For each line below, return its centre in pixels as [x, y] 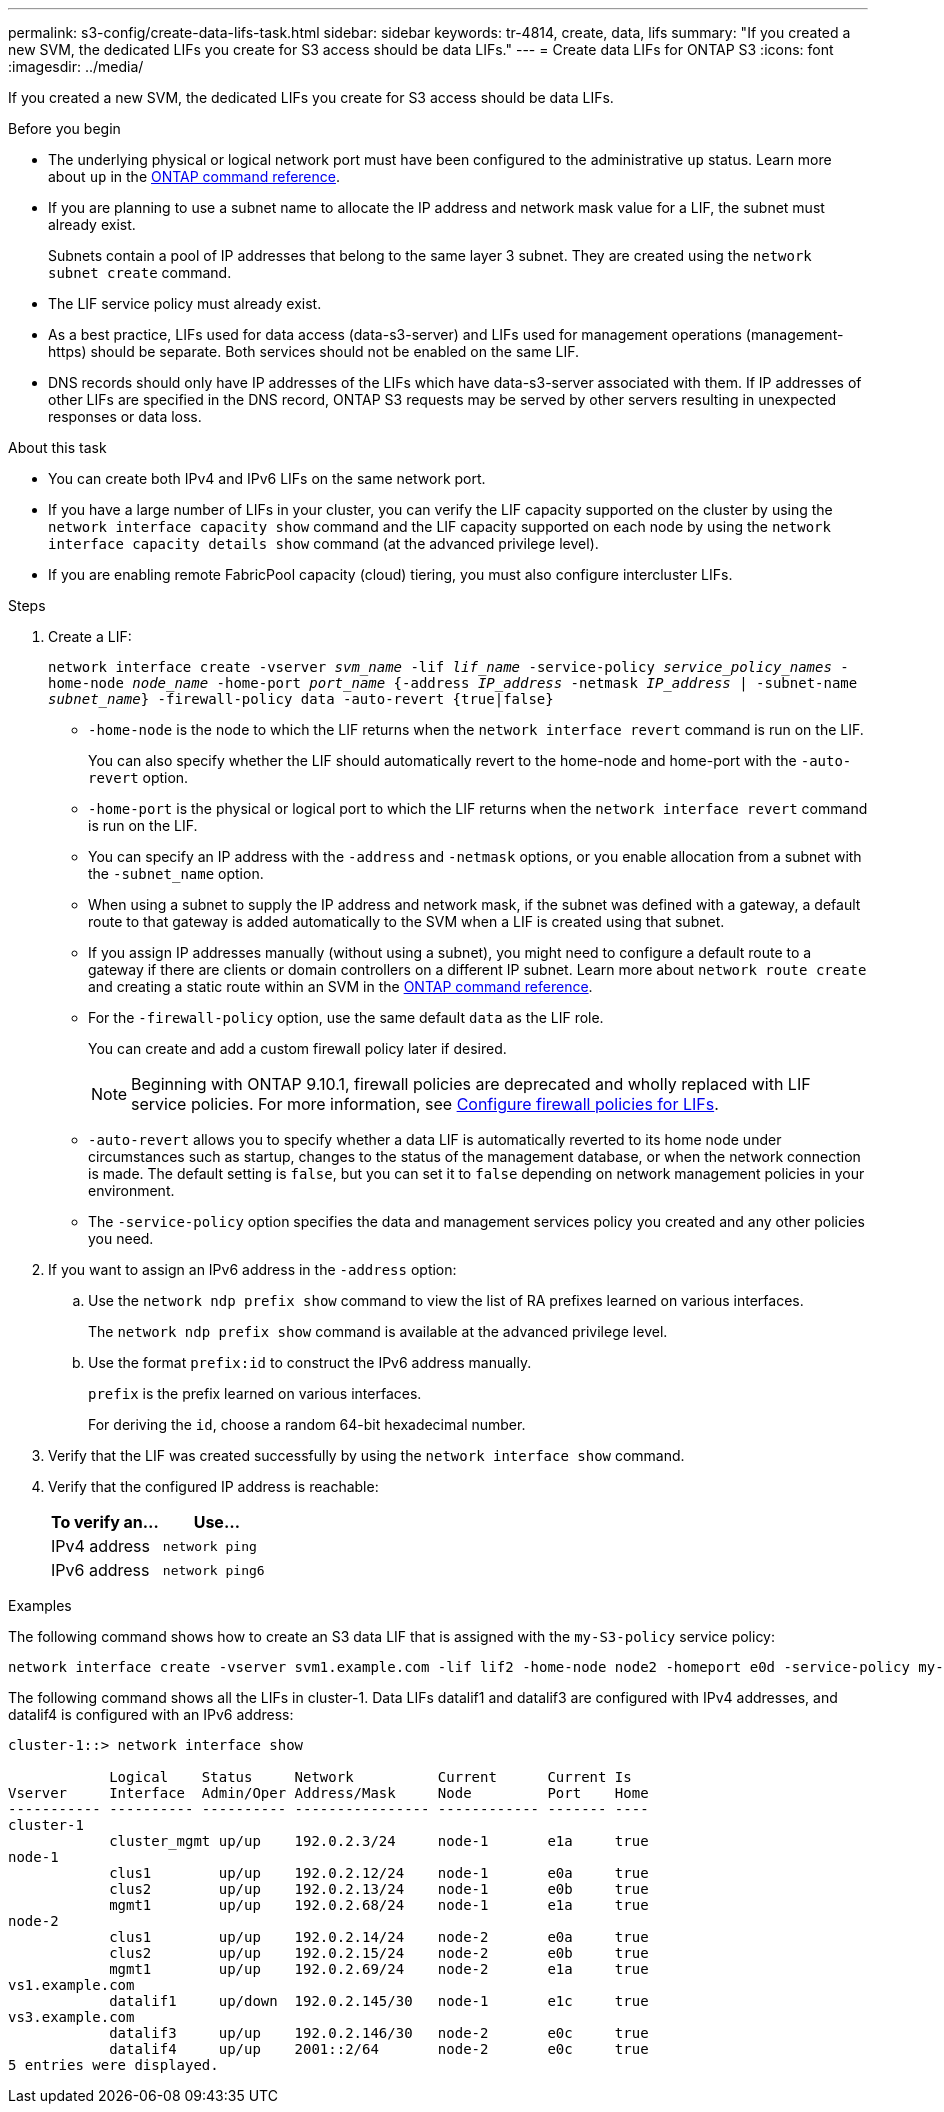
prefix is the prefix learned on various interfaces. [255, 1393]
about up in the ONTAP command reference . [194, 176]
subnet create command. [140, 272]
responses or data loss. [125, 416]
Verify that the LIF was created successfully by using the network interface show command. [366, 1455]
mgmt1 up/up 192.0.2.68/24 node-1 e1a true [379, 1905]
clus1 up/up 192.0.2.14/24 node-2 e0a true [379, 1937]
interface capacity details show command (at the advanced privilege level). [323, 543]
